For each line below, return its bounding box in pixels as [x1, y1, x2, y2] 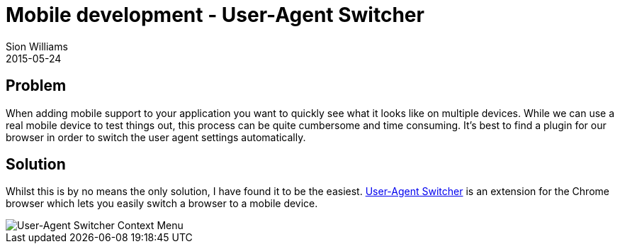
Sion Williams [6, 40, 68, 52]
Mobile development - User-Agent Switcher [6, 3, 424, 27]
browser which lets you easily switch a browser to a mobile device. [6, 197, 318, 210]
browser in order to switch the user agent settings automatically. [6, 131, 306, 143]
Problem [6, 77, 67, 95]
